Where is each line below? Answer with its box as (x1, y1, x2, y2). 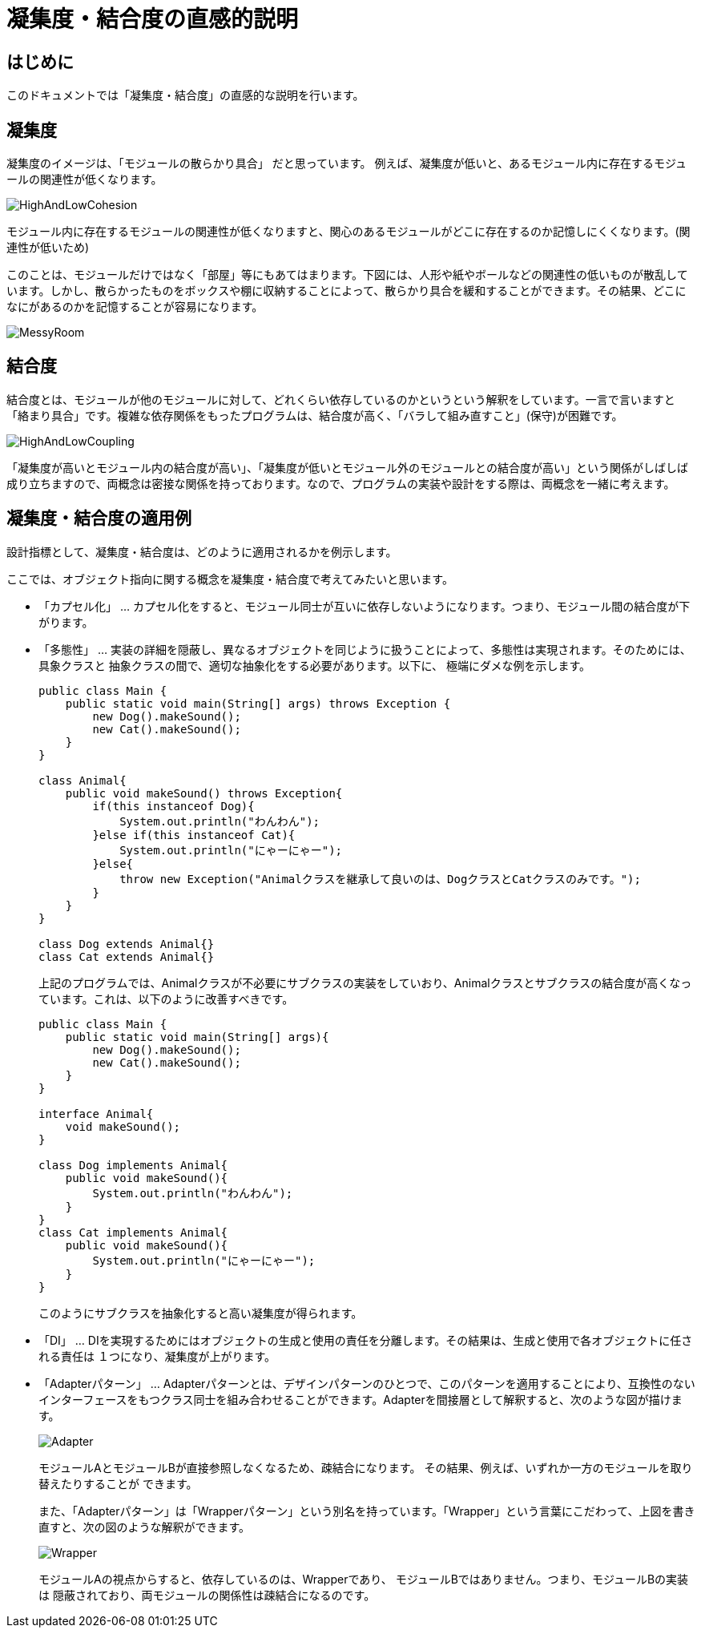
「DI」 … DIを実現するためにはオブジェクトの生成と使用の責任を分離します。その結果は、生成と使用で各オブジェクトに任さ (38, 1333, 693, 1347)
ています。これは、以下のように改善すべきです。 (38, 991, 294, 1006)
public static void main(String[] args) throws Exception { (65, 696, 451, 710)
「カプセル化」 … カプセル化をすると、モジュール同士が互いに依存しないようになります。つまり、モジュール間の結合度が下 (38, 599, 691, 613)
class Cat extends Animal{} (38, 950, 215, 963)
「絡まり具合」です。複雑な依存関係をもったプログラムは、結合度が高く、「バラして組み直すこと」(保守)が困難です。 (6, 408, 623, 422)
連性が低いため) (6, 240, 90, 255)
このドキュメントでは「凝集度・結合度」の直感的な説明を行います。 (6, 88, 365, 103)
